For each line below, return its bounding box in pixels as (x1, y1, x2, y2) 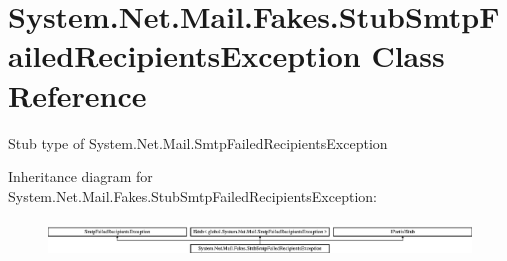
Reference (8, 74, 147, 115)
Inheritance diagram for (8, 166, 153, 187)
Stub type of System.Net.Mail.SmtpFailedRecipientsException (8, 132, 388, 153)
